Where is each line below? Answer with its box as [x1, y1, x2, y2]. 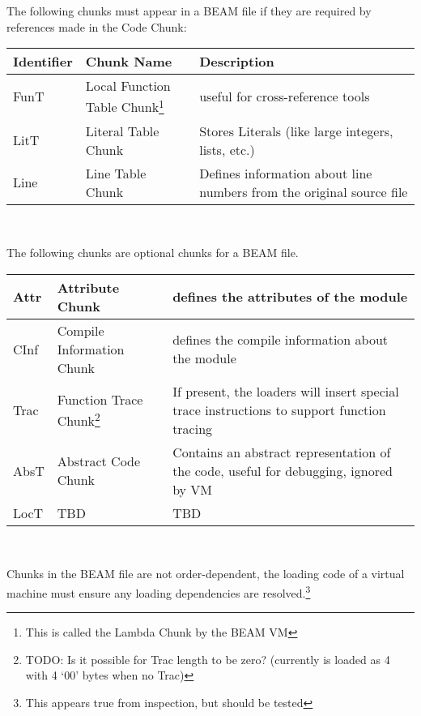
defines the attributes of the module [172, 287, 408, 307]
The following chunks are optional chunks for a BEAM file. [6, 244, 299, 261]
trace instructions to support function [172, 400, 386, 419]
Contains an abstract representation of [172, 442, 391, 461]
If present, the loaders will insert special [172, 381, 399, 401]
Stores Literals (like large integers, [199, 121, 393, 140]
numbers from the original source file [199, 182, 408, 201]
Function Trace [57, 389, 143, 409]
